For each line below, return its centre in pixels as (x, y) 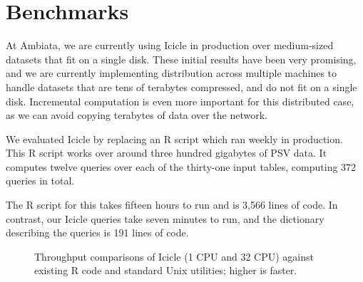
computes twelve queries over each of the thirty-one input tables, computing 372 (181, 166)
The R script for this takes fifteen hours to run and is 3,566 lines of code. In (172, 205)
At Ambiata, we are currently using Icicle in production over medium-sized (170, 45)
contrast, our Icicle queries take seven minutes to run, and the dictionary (165, 218)
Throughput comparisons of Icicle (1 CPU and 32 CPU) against (174, 256)
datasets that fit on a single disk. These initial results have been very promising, (181, 59)
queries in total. (40, 181)
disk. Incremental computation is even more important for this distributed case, (180, 101)
